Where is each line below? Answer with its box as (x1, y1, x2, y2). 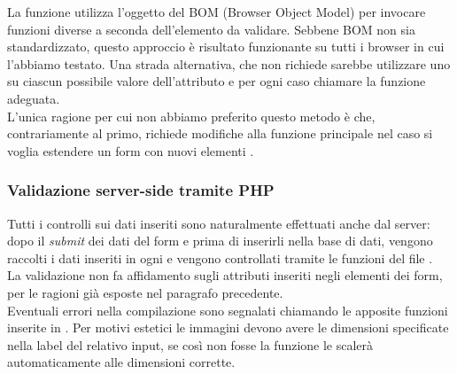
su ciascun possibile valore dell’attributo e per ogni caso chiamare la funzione (7, 72, 426, 90)
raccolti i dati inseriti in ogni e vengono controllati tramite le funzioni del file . (7, 248, 433, 267)
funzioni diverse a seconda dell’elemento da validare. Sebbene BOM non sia (7, 19, 415, 38)
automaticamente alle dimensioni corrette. (7, 353, 236, 371)
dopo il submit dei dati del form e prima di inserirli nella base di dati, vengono (7, 231, 433, 250)
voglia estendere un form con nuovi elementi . (7, 141, 254, 160)
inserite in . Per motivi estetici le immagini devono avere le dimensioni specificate (7, 318, 449, 337)
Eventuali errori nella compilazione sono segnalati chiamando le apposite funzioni (7, 300, 448, 319)
